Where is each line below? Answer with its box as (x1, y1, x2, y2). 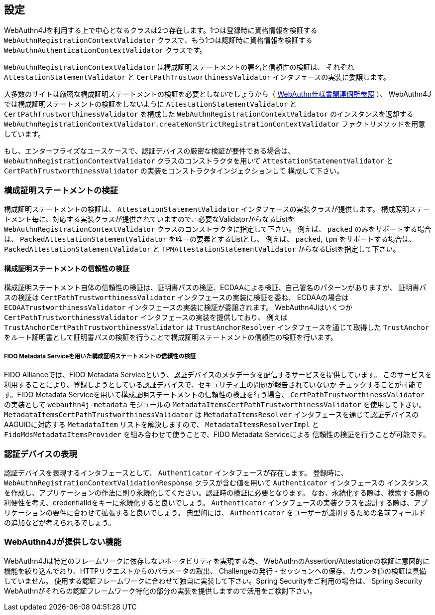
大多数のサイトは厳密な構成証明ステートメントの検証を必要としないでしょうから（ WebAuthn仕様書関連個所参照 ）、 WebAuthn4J (4, 90, 432, 99)
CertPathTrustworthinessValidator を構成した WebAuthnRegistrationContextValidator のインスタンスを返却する (4, 110, 414, 119)
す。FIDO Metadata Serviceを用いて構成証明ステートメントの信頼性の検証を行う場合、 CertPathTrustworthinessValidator (4, 390, 425, 399)
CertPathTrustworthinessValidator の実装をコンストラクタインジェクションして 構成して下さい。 (4, 166, 343, 175)
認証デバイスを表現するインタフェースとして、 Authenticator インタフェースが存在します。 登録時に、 (4, 468, 348, 477)
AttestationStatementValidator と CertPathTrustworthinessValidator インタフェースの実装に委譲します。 (4, 73, 390, 82)
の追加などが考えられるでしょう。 (4, 518, 115, 527)
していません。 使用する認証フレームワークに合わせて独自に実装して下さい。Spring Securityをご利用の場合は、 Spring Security (4, 576, 423, 585)
